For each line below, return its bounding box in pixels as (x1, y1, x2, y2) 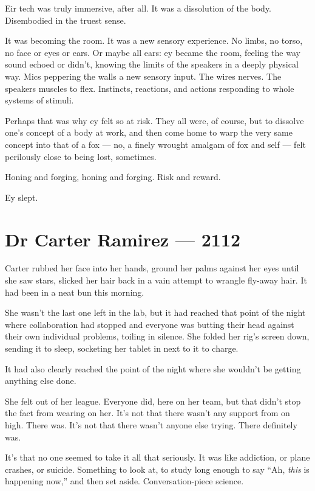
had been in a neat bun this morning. (5, 285, 144, 298)
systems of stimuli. (5, 94, 74, 106)
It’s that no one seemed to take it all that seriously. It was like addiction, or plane (5, 451, 310, 464)
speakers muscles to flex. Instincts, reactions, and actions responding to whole (5, 82, 294, 94)
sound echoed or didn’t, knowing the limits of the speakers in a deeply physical (5, 58, 299, 71)
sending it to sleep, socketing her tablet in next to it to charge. (5, 342, 239, 354)
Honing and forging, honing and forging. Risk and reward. (5, 170, 221, 183)
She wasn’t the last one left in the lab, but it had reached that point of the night (5, 306, 306, 319)
